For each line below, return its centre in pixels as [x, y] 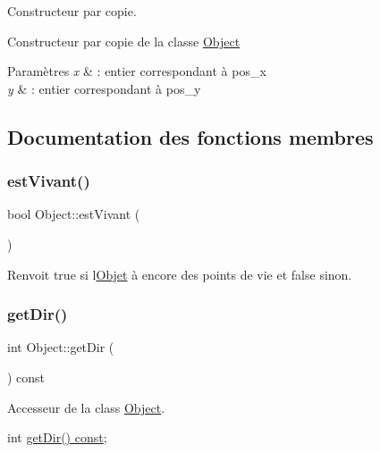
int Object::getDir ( [61, 347]
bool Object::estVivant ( [74, 214]
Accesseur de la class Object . [86, 407]
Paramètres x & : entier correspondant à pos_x [137, 71]
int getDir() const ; [57, 437]
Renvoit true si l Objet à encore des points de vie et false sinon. [180, 274]
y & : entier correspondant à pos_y [104, 88]
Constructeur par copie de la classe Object [124, 41]
